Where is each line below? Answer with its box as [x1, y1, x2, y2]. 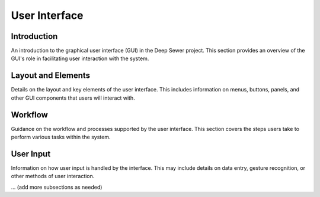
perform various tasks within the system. [11, 133, 111, 141]
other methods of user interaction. [11, 173, 95, 180]
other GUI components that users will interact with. [11, 94, 136, 101]
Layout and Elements [11, 71, 91, 81]
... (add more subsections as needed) [11, 183, 103, 191]
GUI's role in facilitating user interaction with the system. [11, 55, 149, 62]
